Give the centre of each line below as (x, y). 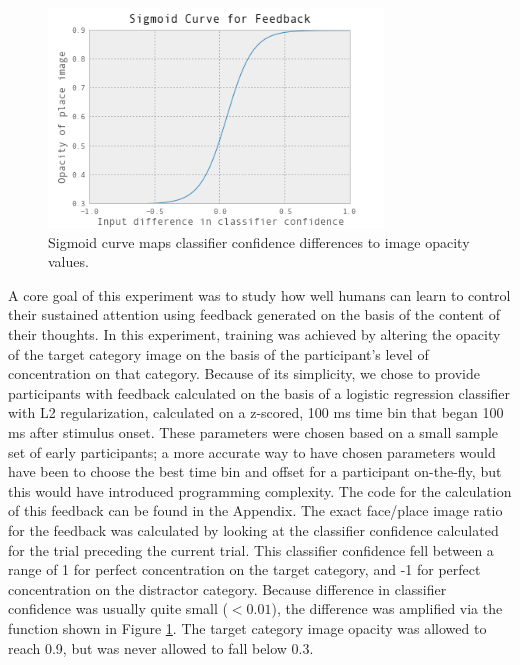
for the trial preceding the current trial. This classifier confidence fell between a (251, 549)
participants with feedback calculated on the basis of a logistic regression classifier (259, 392)
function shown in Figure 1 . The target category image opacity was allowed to (247, 627)
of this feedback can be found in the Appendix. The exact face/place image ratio (255, 510)
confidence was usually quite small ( (118, 608)
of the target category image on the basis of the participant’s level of (218, 353)
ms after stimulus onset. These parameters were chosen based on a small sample (253, 432)
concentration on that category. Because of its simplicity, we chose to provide (244, 373)
